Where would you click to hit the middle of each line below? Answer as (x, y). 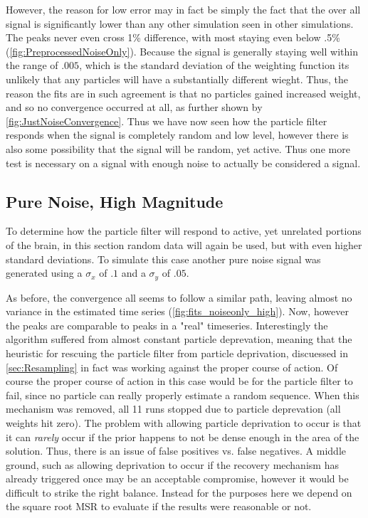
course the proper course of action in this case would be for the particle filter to (179, 381)
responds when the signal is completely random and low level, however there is (177, 135)
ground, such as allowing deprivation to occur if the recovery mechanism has (172, 464)
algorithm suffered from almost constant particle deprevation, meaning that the (179, 339)
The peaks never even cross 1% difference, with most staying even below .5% (173, 37)
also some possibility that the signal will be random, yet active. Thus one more (178, 148)
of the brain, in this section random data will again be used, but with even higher (184, 244)
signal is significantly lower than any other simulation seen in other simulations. (180, 23)
